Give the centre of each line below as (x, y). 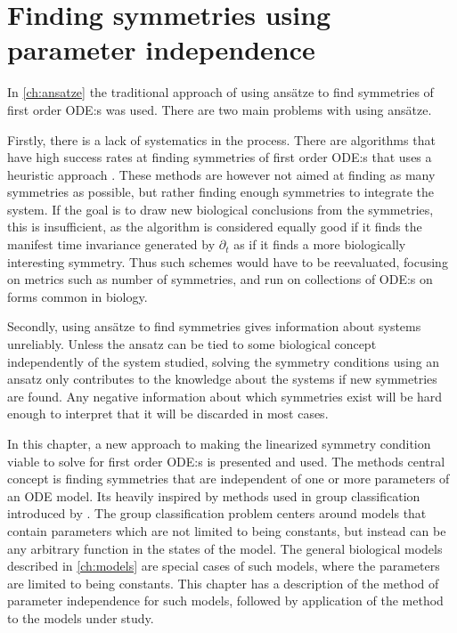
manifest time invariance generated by (111, 244)
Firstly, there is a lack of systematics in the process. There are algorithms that (221, 139)
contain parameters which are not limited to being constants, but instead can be (227, 530)
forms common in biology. (78, 296)
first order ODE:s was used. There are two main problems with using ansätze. (220, 109)
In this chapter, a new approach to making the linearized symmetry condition (219, 443)
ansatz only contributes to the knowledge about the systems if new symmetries (222, 379)
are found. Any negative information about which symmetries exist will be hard (225, 396)
